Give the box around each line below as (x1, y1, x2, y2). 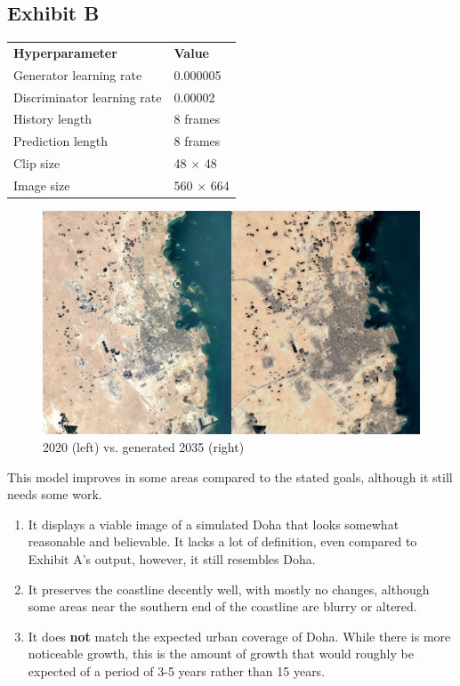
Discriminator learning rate (13, 87, 162, 106)
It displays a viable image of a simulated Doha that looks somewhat (28, 514, 399, 533)
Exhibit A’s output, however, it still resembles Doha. (28, 550, 316, 568)
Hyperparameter (13, 43, 117, 61)
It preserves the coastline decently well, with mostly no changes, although (28, 579, 430, 598)
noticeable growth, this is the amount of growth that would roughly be (28, 644, 414, 663)
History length (13, 109, 93, 128)
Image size (13, 176, 70, 195)
